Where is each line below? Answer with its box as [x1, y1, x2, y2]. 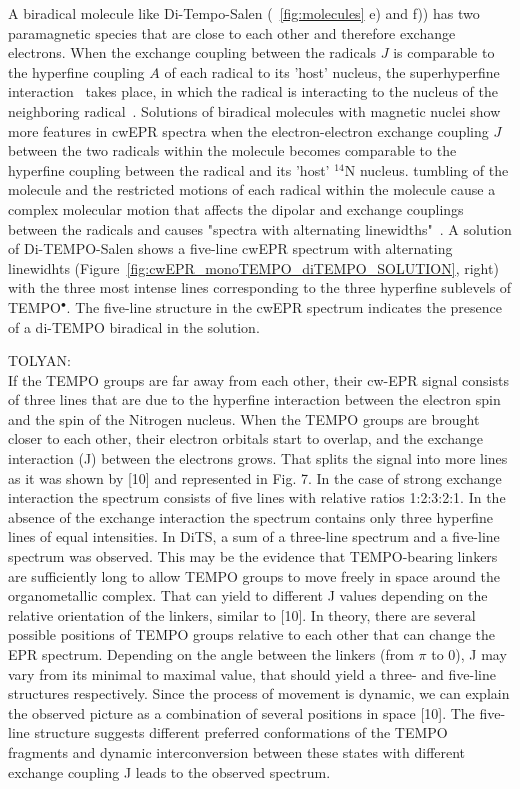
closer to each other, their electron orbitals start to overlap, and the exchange [8, 428, 483, 449]
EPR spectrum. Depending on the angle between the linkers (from [8, 644, 414, 664]
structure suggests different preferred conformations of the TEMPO [34, 722, 448, 743]
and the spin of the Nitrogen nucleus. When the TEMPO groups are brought [8, 408, 480, 429]
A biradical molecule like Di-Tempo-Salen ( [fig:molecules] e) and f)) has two [8, 3, 480, 23]
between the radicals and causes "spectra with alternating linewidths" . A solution [8, 218, 512, 239]
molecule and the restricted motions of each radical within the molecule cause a [8, 179, 496, 200]
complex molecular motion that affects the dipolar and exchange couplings [8, 198, 464, 219]
